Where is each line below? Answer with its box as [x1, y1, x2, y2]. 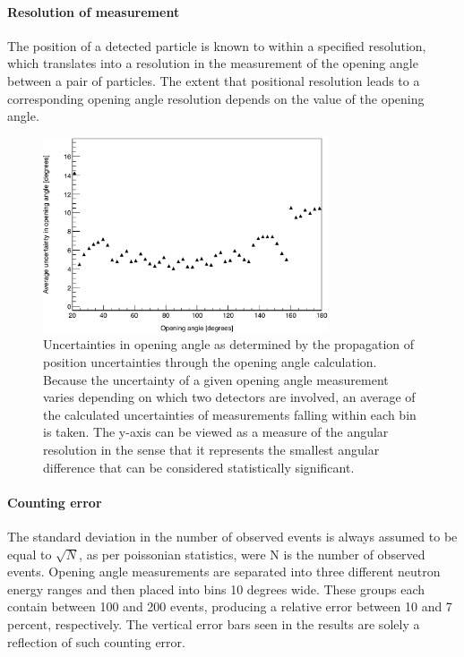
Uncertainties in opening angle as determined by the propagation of [43, 335, 415, 354]
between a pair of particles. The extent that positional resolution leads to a [7, 71, 420, 90]
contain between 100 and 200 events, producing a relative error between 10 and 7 [7, 597, 452, 616]
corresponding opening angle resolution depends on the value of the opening [7, 89, 425, 107]
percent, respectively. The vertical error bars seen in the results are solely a [7, 614, 420, 633]
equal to [7, 544, 52, 563]
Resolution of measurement [7, 2, 180, 21]
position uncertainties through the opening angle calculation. [43, 353, 377, 371]
